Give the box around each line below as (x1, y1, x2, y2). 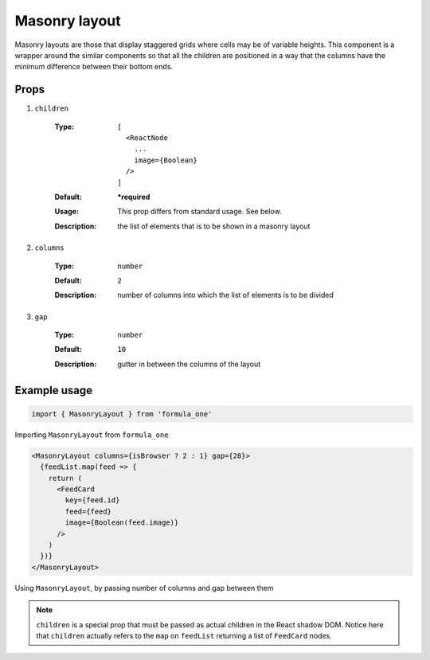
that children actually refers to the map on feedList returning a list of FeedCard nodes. (36, 631, 332, 640)
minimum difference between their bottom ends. (14, 62, 174, 72)
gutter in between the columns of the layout (117, 359, 261, 369)
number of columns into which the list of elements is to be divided (117, 291, 334, 300)
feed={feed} (64, 506, 111, 516)
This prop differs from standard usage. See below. (117, 207, 282, 217)
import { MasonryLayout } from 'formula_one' (31, 409, 213, 418)
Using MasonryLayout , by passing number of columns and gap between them (14, 583, 274, 592)
